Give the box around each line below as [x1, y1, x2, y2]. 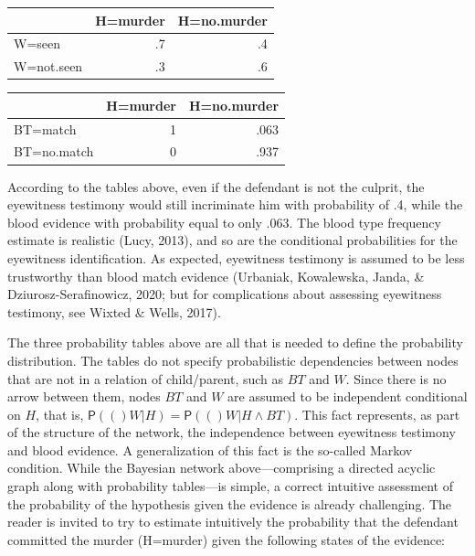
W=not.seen [14, 57, 83, 76]
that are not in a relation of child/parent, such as [7, 369, 284, 388]
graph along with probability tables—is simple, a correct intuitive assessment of [7, 476, 453, 496]
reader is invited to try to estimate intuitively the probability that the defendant [7, 512, 459, 531]
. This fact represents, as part [294, 404, 460, 423]
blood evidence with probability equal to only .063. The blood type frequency [7, 212, 441, 231]
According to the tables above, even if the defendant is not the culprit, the [7, 176, 425, 196]
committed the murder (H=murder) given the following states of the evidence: [7, 529, 446, 549]
